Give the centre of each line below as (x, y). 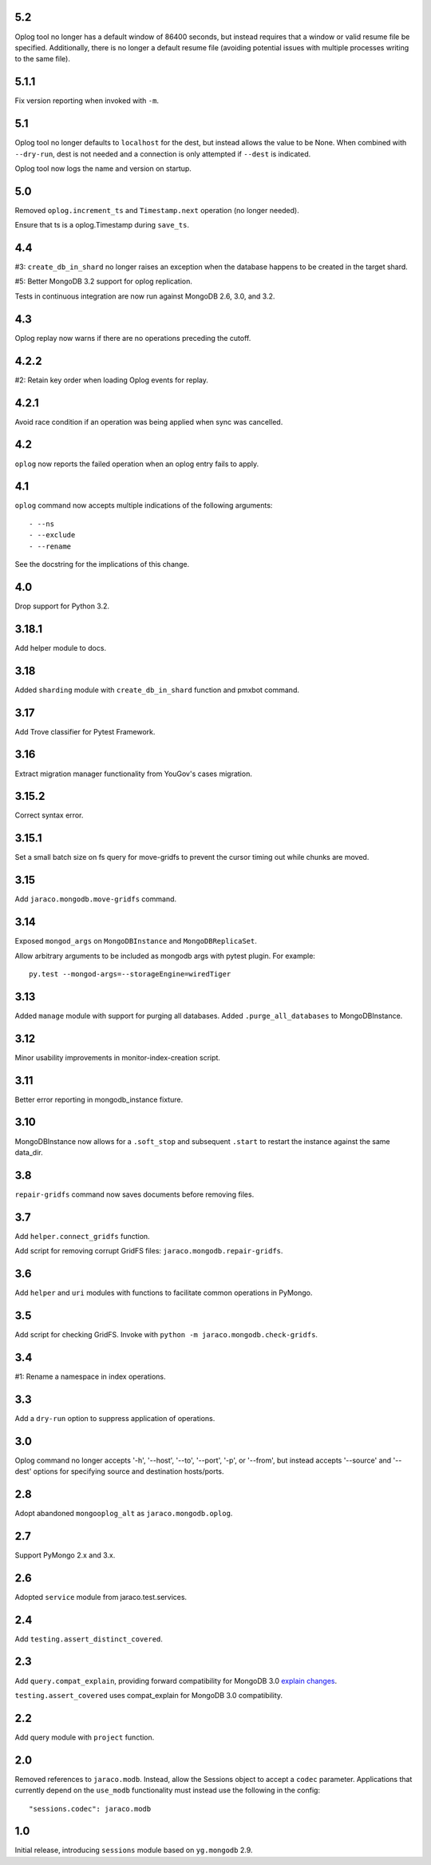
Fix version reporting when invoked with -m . (87, 101)
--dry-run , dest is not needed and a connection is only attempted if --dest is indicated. (163, 154)
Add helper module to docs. (61, 647)
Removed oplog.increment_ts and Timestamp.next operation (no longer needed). (157, 210)
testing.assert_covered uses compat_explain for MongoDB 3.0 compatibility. (149, 1695)
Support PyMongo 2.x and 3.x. (65, 1555)
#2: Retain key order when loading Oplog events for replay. (112, 380)
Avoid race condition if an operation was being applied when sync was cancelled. (149, 422)
